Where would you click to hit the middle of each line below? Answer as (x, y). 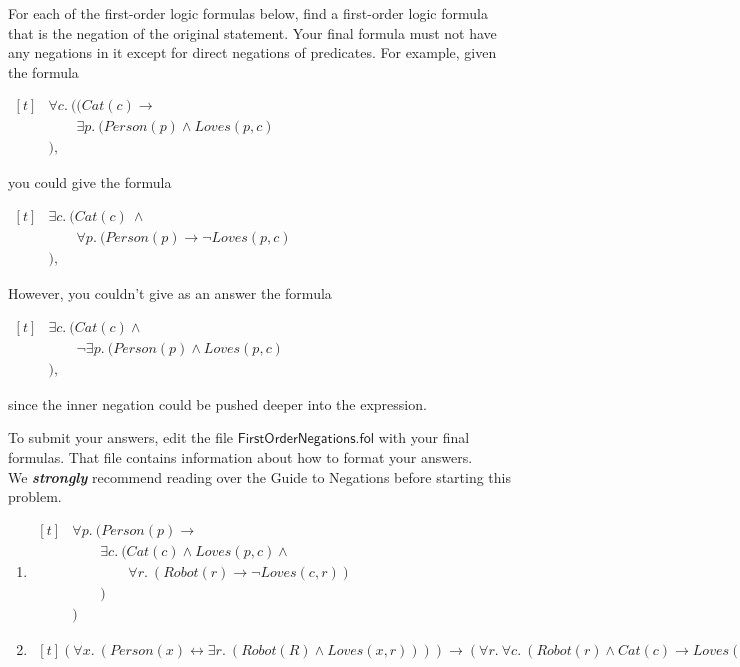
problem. (35, 496)
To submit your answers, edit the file (121, 437)
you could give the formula (90, 182)
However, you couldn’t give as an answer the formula (170, 293)
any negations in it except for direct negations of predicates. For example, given (252, 52)
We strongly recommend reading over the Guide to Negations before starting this (259, 476)
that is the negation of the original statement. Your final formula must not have (252, 32)
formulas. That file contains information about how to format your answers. (240, 457)
